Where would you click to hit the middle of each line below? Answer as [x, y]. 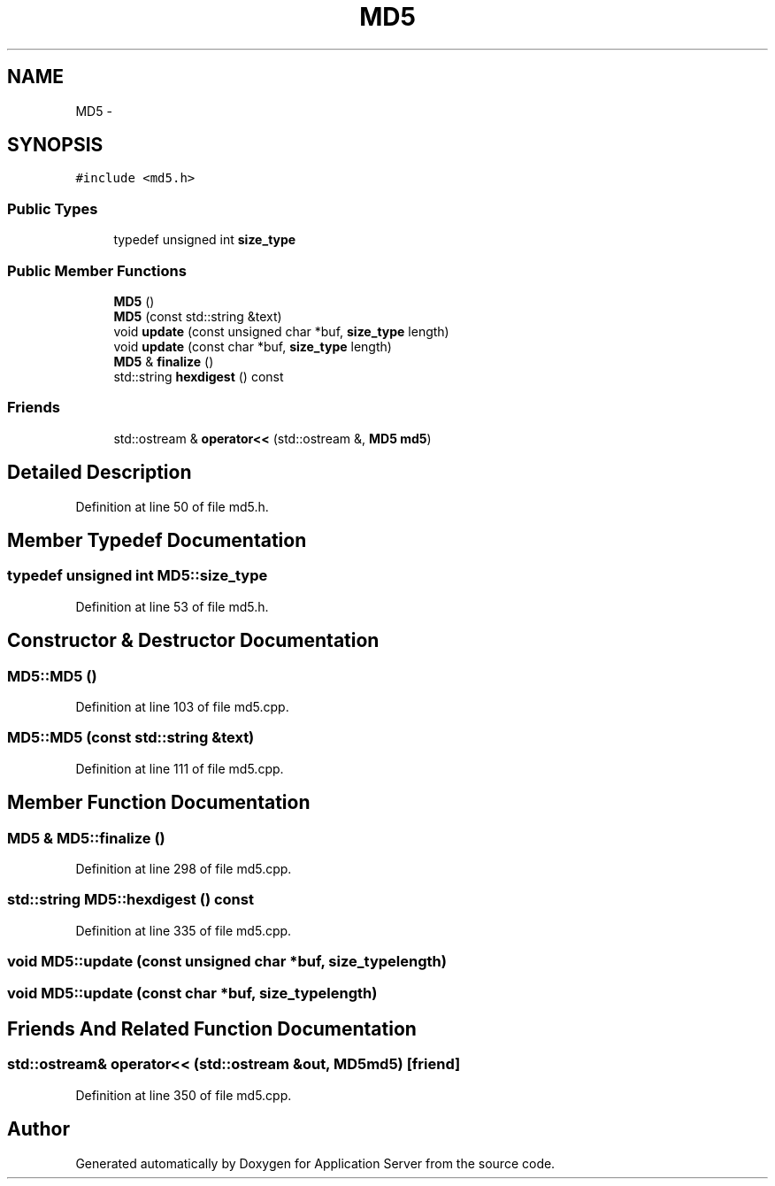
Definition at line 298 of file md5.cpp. [184, 868]
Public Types [53, 208]
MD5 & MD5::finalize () [86, 838]
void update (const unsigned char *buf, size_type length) [281, 331]
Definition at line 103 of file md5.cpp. [182, 706]
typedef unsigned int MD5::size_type [138, 576]
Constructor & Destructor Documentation [193, 641]
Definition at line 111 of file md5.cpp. [180, 768]
